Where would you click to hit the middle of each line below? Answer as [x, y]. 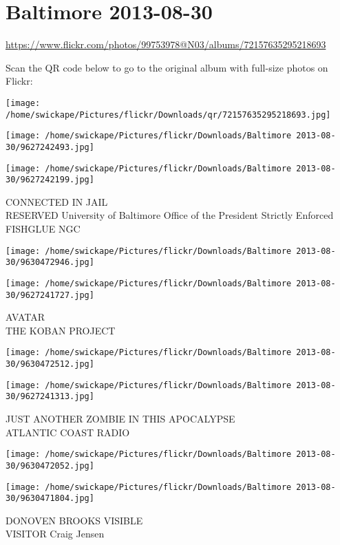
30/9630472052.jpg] [50, 466]
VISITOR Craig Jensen [55, 534]
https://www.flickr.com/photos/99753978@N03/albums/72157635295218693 [166, 44]
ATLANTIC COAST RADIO [68, 432]
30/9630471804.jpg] [50, 499]
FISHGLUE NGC [43, 229]
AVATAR [25, 317]
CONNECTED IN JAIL [57, 201]
